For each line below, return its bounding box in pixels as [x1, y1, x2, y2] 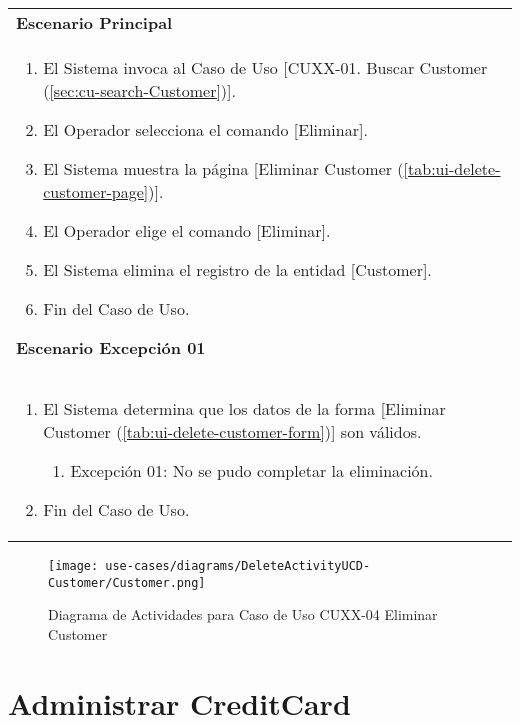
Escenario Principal [16, 11, 173, 34]
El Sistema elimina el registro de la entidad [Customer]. [43, 258, 432, 281]
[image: [48, 559, 99, 573]
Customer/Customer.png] [48, 575, 206, 590]
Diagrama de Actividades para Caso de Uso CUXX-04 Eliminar [48, 604, 438, 625]
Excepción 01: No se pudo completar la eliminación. [70, 459, 433, 482]
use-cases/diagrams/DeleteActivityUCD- [105, 559, 371, 573]
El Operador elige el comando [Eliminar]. [43, 219, 331, 242]
